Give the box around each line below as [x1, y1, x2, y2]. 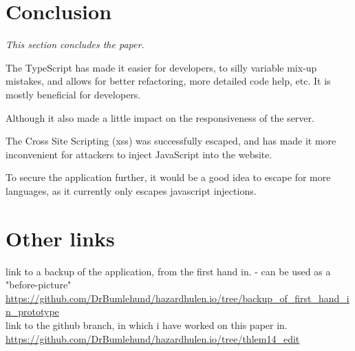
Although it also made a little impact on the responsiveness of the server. [6, 110, 314, 125]
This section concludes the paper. [6, 37, 144, 52]
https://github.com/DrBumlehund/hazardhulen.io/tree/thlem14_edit [6, 331, 300, 345]
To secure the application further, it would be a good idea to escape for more [6, 170, 331, 184]
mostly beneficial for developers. [6, 87, 141, 101]
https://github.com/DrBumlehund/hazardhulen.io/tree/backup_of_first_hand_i [6, 290, 349, 305]
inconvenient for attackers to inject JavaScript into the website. [6, 147, 272, 161]
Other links [6, 224, 115, 252]
